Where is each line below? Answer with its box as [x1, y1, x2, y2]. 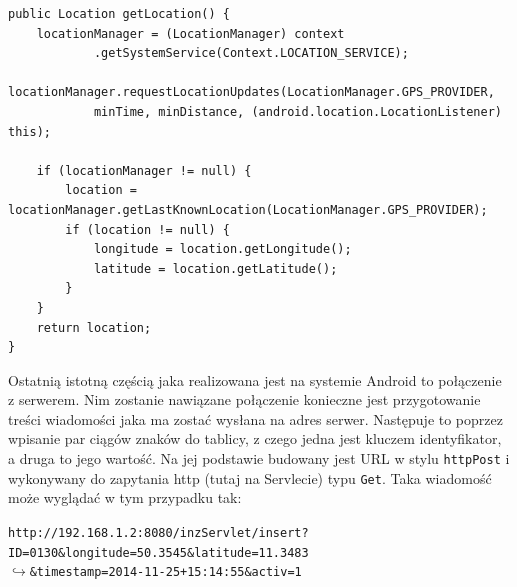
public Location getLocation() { [8, 7, 230, 21]
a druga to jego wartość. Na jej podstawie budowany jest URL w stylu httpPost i [8, 448, 510, 469]
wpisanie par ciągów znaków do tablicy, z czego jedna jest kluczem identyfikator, [8, 428, 502, 449]
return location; [36, 320, 152, 335]
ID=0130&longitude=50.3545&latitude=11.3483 [8, 545, 309, 560]
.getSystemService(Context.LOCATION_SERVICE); [93, 46, 409, 61]
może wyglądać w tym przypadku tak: [8, 487, 242, 508]
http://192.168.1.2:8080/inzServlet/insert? [8, 525, 309, 540]
